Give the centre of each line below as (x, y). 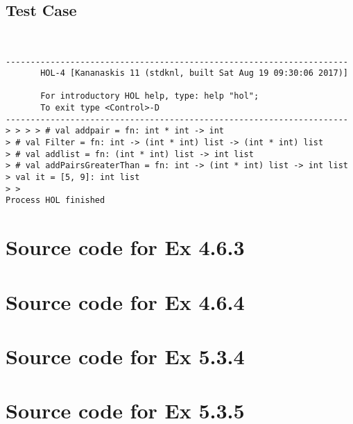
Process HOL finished (55, 201)
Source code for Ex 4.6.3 (125, 247)
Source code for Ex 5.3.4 (125, 356)
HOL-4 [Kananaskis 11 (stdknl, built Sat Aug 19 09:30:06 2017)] (194, 73)
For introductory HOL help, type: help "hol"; (150, 96)
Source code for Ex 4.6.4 (125, 301)
